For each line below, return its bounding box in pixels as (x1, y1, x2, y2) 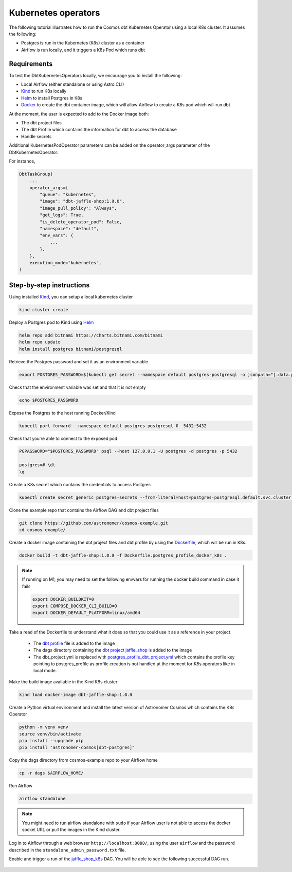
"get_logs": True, (39, 212, 84, 218)
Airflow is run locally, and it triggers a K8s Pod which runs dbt (21, 47, 146, 53)
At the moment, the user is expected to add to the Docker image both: (9, 111, 149, 117)
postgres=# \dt (19, 462, 55, 468)
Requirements (9, 59, 53, 68)
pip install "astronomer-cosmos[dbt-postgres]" (19, 745, 135, 751)
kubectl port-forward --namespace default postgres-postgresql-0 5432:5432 (19, 423, 207, 429)
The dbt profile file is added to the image (33, 640, 115, 646)
